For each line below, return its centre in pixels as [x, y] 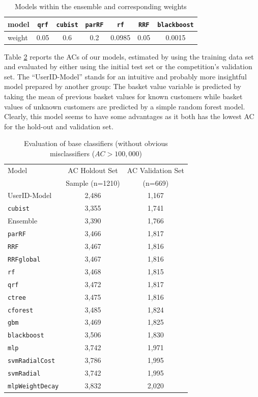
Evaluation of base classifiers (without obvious [96, 143]
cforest [21, 310]
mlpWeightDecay [33, 386]
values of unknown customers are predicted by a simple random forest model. [125, 106]
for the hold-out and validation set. [59, 126]
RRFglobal [24, 259]
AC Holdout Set [93, 170]
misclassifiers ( [72, 153]
